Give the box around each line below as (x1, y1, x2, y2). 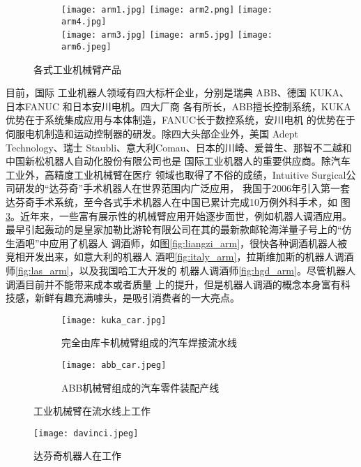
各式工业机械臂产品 (33, 61, 121, 76)
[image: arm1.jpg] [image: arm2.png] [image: (61, 5, 272, 15)
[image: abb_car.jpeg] (61, 359, 167, 370)
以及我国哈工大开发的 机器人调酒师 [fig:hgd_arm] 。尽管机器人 (79, 262, 355, 277)
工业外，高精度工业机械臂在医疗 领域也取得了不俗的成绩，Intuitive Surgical (6, 167, 346, 181)
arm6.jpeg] (61, 41, 112, 52)
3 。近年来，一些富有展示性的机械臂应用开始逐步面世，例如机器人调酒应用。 (6, 208, 352, 223)
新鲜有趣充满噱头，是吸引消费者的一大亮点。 (34, 290, 240, 305)
